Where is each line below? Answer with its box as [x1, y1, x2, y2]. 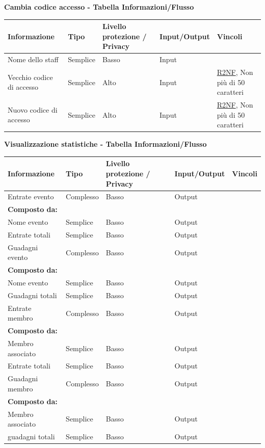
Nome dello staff [8, 54, 59, 65]
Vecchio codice [8, 71, 53, 82]
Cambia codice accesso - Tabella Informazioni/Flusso [4, 2, 194, 12]
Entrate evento [8, 191, 54, 202]
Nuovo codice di [8, 104, 58, 115]
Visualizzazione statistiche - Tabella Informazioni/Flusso [4, 139, 207, 149]
